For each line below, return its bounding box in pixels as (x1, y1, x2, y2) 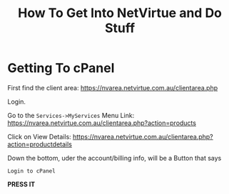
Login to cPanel (7, 167, 56, 175)
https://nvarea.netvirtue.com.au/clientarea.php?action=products (7, 119, 196, 127)
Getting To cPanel (7, 60, 115, 76)
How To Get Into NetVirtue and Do (17, 5, 223, 21)
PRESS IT (7, 180, 36, 188)
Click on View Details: (7, 132, 71, 141)
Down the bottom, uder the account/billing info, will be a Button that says (7, 153, 222, 162)
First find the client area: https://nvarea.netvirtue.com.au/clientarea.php (7, 83, 218, 92)
